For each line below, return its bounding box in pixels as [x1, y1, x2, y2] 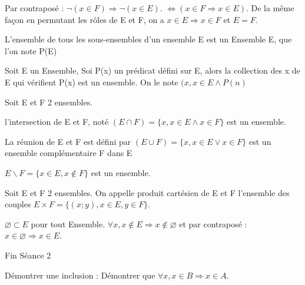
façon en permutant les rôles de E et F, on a [5, 13, 164, 25]
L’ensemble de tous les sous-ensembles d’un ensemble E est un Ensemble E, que [5, 33, 292, 45]
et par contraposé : [179, 217, 247, 230]
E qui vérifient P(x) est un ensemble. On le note [5, 75, 178, 88]
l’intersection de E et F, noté [5, 115, 109, 128]
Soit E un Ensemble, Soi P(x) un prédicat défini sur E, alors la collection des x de [5, 64, 300, 77]
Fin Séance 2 [5, 248, 51, 261]
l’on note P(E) [5, 44, 57, 57]
